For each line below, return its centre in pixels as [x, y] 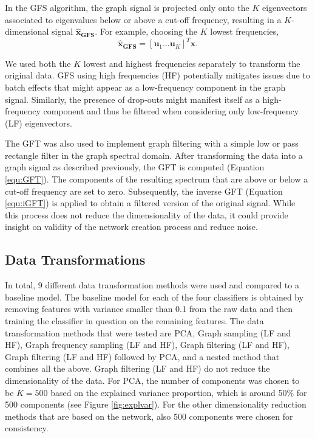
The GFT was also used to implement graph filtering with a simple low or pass [152, 143]
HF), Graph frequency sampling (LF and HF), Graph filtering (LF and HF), [147, 345]
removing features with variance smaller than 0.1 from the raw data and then [149, 309]
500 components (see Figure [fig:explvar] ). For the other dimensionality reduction [156, 404]
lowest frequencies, [245, 31]
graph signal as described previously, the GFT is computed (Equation [135, 167]
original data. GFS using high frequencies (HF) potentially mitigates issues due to [157, 75]
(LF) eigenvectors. [39, 123]
